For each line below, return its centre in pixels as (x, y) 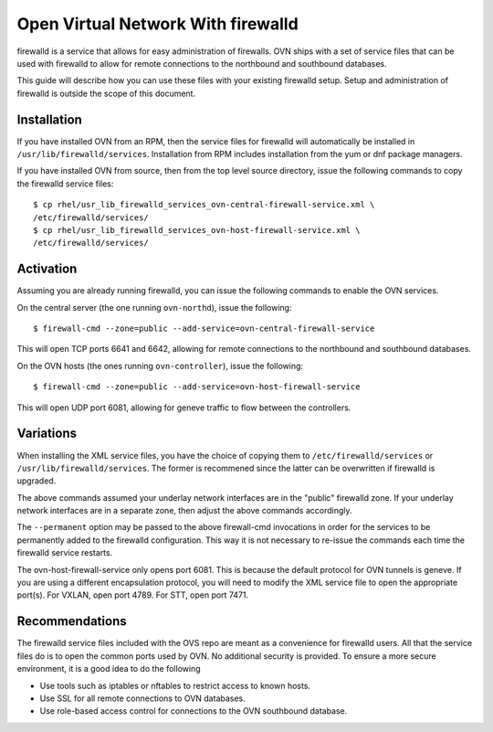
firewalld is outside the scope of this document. (106, 93)
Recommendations (72, 621)
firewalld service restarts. (65, 553)
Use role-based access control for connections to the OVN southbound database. (194, 711)
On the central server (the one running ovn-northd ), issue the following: (154, 307)
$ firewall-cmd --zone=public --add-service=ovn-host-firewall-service (197, 387)
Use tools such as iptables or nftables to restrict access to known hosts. (175, 685)
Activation (47, 269)
